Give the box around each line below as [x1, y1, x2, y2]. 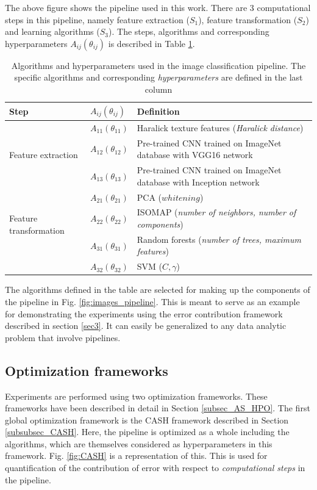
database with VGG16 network [137, 148, 253, 161]
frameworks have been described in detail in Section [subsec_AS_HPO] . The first [5, 402, 310, 414]
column [144, 82, 173, 95]
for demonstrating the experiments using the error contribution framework [5, 307, 283, 320]
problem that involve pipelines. [5, 331, 121, 344]
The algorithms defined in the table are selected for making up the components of [5, 283, 310, 296]
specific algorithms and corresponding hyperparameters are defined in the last [14, 71, 303, 84]
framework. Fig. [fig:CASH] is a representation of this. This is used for [5, 449, 268, 462]
